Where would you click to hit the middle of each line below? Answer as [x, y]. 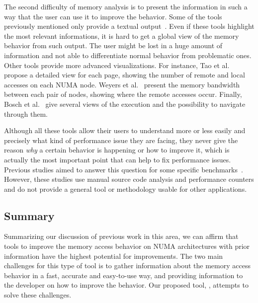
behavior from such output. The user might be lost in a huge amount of [113, 45]
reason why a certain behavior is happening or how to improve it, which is [117, 150]
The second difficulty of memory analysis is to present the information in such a [126, 6]
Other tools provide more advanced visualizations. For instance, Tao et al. [117, 65]
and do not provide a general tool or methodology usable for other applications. [126, 189]
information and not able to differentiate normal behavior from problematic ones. [128, 55]
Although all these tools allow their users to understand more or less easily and [125, 130]
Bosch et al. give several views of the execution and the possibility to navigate [125, 104]
